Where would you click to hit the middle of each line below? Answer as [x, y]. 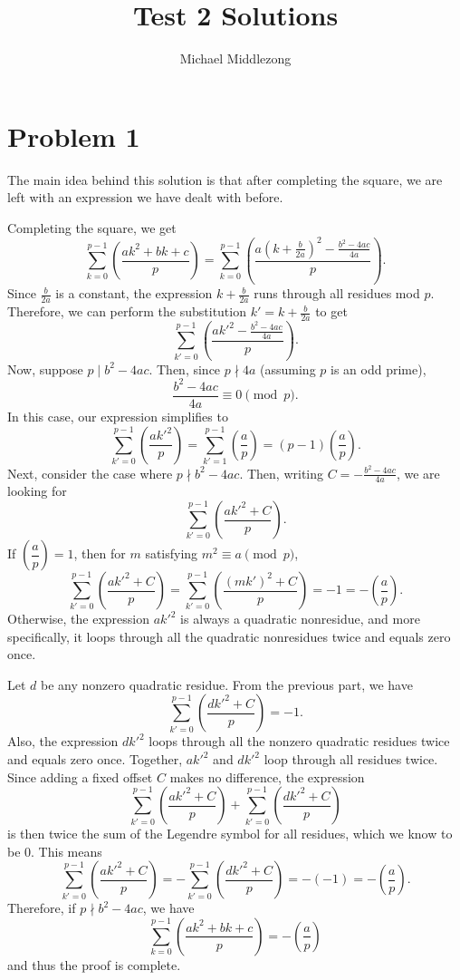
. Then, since [185, 369]
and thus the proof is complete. [94, 964]
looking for [37, 491]
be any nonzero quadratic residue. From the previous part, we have [227, 684]
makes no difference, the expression [267, 776]
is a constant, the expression [134, 293]
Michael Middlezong [235, 58]
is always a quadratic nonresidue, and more [300, 619]
